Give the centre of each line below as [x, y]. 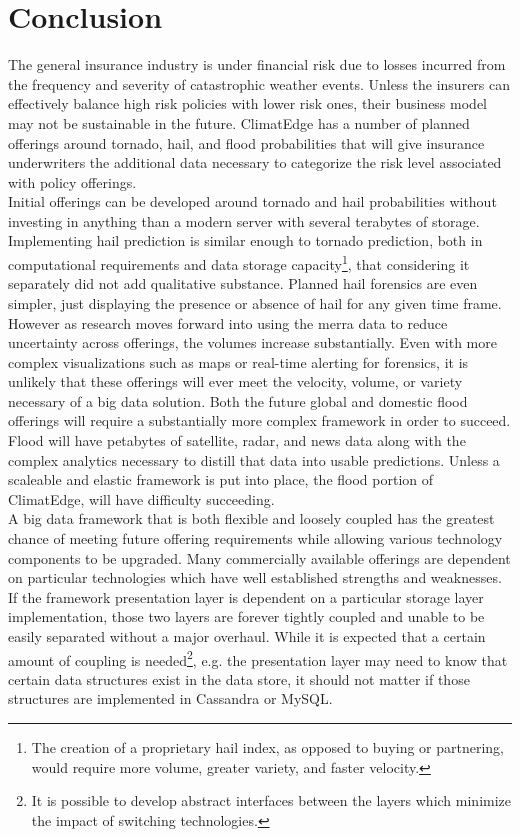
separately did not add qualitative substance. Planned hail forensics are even [243, 283]
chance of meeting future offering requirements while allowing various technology [255, 538]
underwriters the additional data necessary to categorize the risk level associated [255, 162]
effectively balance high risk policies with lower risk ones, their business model [247, 103]
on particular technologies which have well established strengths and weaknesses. [255, 577]
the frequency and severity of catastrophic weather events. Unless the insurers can [259, 83]
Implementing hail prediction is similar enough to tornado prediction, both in [245, 240]
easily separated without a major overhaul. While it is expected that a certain [247, 636]
